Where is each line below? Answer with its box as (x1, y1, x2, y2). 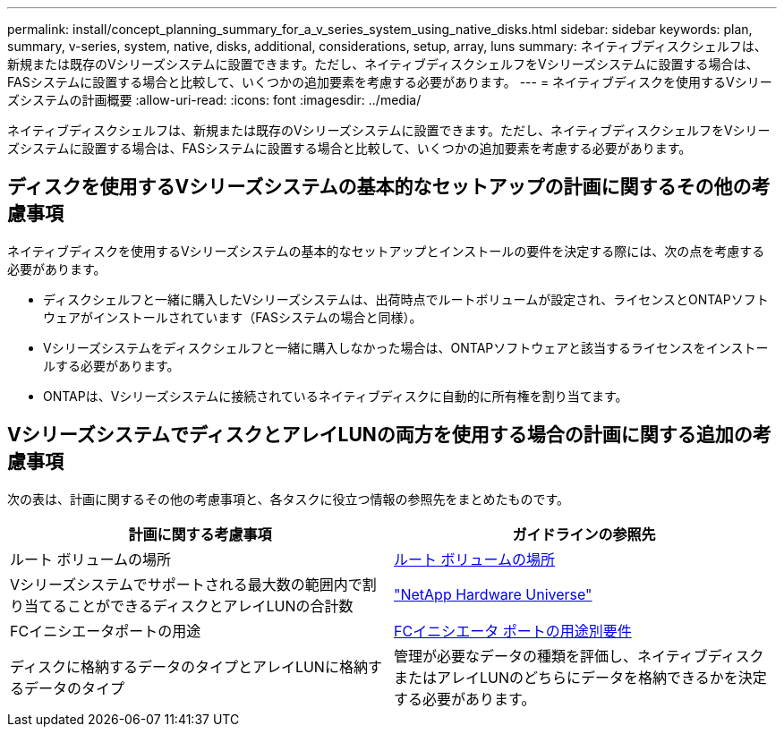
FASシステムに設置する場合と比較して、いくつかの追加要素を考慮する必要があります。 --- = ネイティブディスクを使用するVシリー (7, 74, 772, 90)
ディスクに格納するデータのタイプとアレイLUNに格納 (10, 657, 368, 676)
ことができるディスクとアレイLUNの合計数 (67, 596, 354, 615)
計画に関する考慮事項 (128, 525, 272, 543)
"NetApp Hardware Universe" (394, 585, 592, 603)
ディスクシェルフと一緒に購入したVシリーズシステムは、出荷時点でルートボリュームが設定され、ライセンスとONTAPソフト (43, 291, 769, 307)
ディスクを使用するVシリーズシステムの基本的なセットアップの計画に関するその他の (7, 175, 752, 199)
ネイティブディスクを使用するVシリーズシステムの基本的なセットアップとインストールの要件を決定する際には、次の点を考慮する (7, 243, 765, 259)
